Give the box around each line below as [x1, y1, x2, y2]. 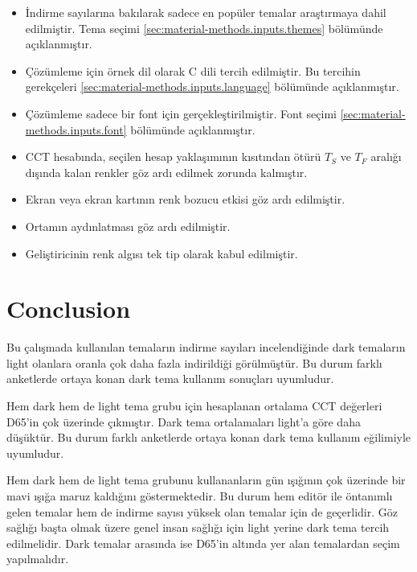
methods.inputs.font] [25, 121, 127, 138]
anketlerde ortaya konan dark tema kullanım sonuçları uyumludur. [6, 370, 334, 387]
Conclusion [6, 292, 131, 325]
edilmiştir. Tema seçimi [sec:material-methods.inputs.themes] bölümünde [25, 19, 383, 36]
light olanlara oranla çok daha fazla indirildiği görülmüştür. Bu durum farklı [6, 354, 382, 371]
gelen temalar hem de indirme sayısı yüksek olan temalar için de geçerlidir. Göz [6, 503, 398, 520]
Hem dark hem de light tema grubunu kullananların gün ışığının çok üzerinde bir [6, 471, 406, 488]
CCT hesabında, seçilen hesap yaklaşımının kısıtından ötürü [25, 148, 321, 165]
